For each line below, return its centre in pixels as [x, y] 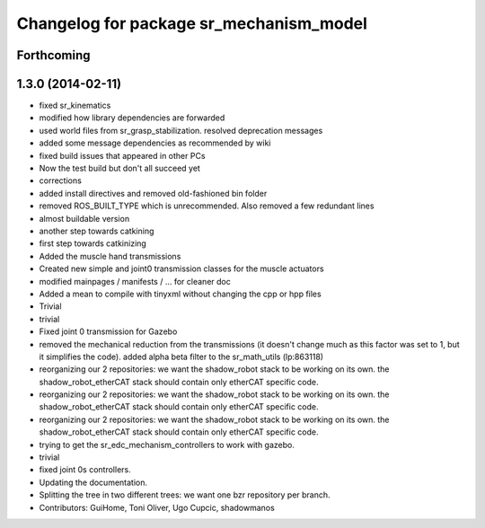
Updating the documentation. [93, 482]
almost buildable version [84, 218]
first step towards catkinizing [93, 243]
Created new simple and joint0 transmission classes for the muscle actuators [181, 268]
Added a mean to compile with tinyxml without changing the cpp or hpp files [181, 294]
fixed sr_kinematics [75, 106]
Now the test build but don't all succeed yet [120, 168]
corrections [61, 180]
